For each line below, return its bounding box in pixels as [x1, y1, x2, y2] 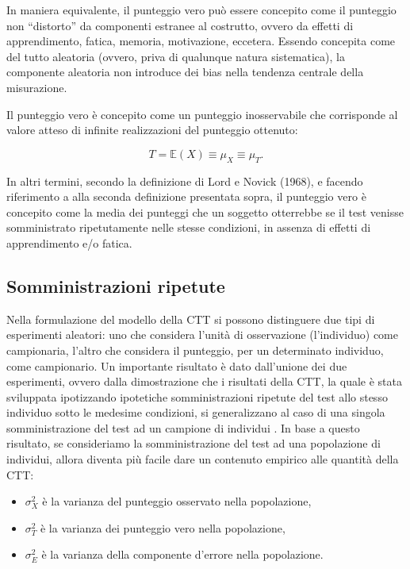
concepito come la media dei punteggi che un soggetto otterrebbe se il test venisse [6, 203, 404, 220]
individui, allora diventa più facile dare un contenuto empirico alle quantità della [6, 451, 399, 467]
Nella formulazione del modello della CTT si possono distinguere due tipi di [6, 310, 375, 327]
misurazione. [6, 79, 67, 95]
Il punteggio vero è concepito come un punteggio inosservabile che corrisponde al [6, 106, 398, 122]
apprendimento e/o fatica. [6, 234, 132, 251]
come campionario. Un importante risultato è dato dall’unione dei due [6, 357, 347, 374]
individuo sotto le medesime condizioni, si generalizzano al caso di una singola [6, 404, 385, 421]
